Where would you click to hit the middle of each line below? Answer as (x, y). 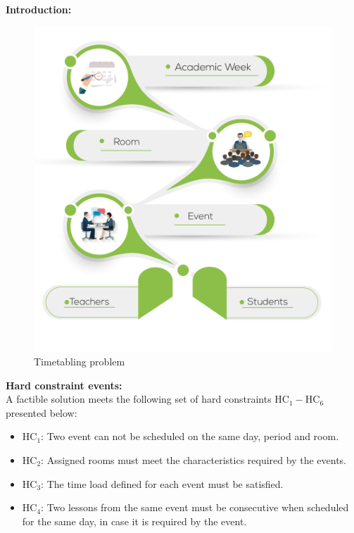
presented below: (42, 412)
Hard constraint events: (64, 385)
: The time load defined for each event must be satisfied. (162, 483)
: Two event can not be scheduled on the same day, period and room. (190, 436)
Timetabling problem (80, 362)
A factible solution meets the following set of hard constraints (139, 399)
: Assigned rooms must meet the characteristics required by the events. (194, 460)
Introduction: (39, 9)
